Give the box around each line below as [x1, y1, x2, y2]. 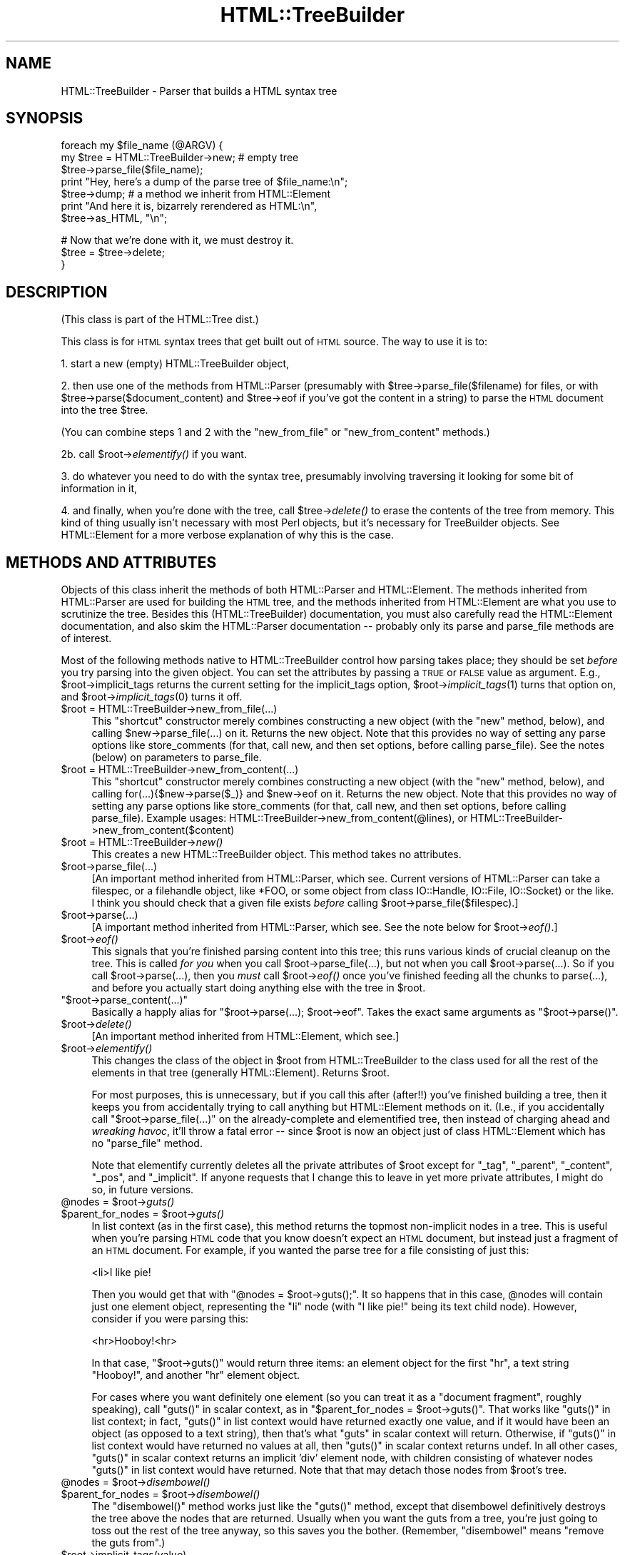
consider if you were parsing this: [91, 1312, 249, 1325]
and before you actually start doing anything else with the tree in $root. [91, 982, 426, 994]
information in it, [61, 482, 138, 495]
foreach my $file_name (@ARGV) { [61, 139, 223, 152]
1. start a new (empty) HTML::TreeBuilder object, [61, 357, 290, 370]
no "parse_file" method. [91, 1137, 203, 1150]
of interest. [61, 632, 112, 645]
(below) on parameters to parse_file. [91, 751, 262, 764]
